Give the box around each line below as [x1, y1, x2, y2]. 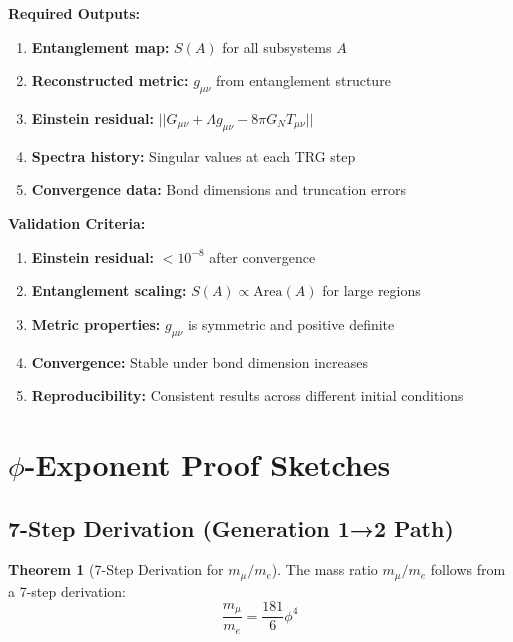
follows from [430, 559, 506, 580]
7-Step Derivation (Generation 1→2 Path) [8, 512, 454, 543]
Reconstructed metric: [31, 70, 189, 91]
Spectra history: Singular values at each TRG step [31, 145, 356, 166]
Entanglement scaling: [31, 280, 187, 301]
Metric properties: [31, 313, 161, 334]
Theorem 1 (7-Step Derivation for [8, 559, 224, 580]
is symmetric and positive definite [187, 313, 395, 334]
